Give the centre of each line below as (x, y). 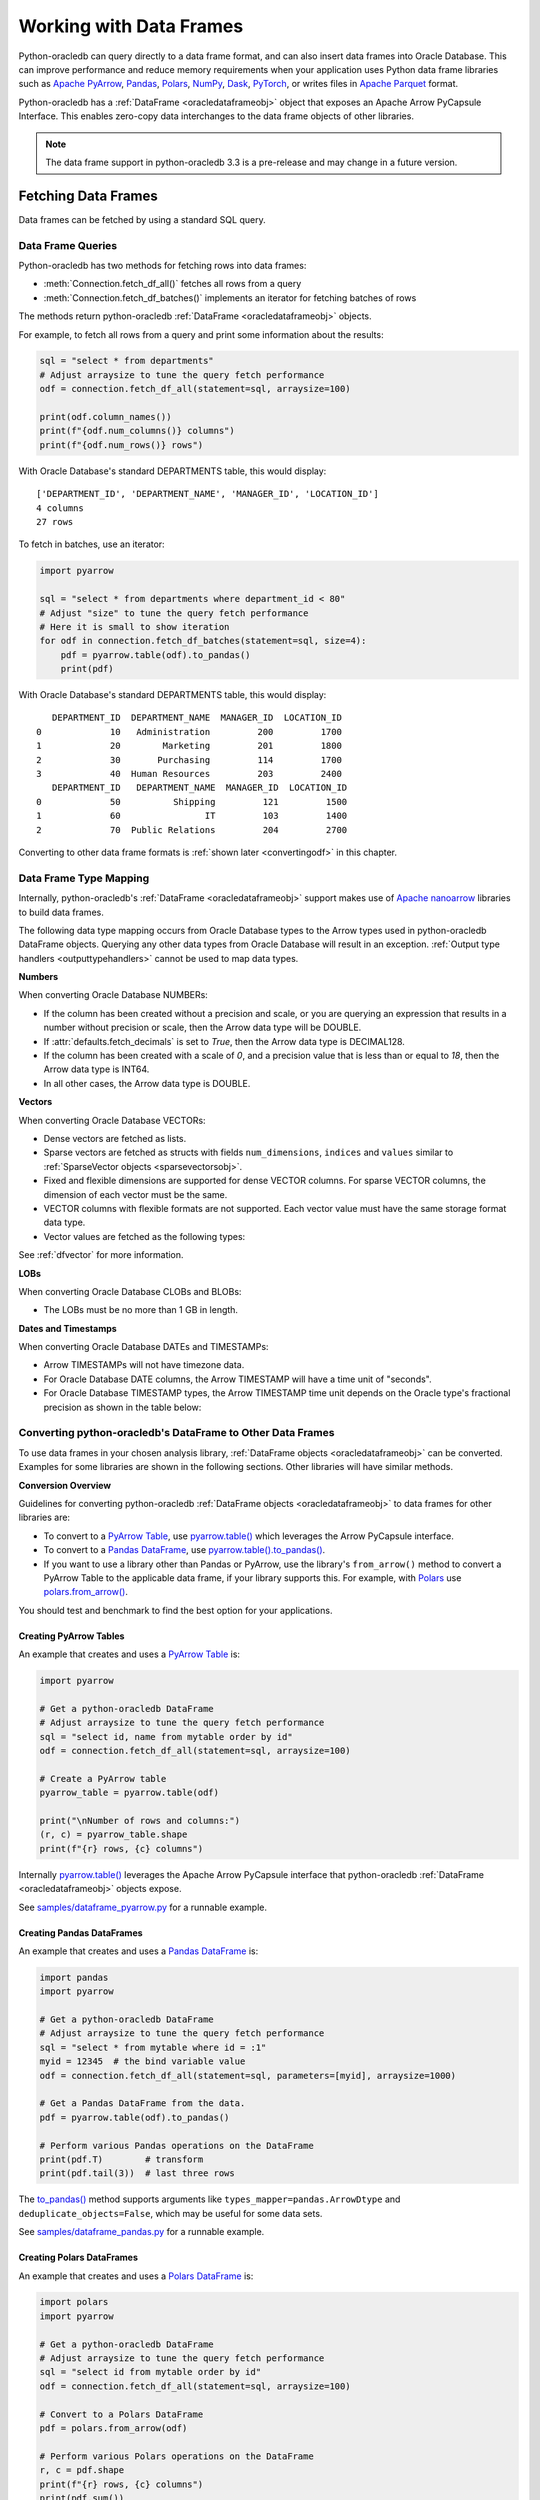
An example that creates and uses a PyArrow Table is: (129, 1654)
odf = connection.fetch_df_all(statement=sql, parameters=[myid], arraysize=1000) (248, 2075)
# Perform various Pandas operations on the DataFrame (176, 2145)
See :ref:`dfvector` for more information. (101, 1255)
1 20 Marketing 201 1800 (189, 746)
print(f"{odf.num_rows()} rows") (121, 444)
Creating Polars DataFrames (78, 2257)
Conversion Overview (65, 1485)
